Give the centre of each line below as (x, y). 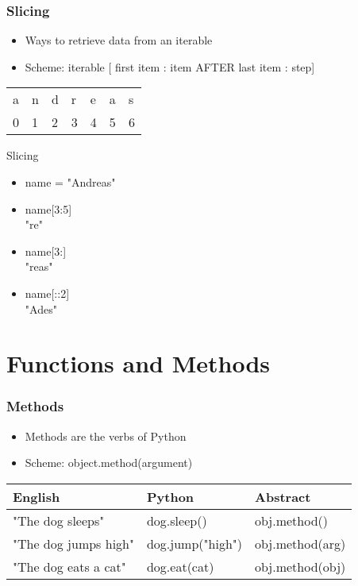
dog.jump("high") (194, 543)
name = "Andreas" (70, 182)
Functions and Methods (139, 363)
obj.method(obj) (300, 566)
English (37, 496)
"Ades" (41, 308)
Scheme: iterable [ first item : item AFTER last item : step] (170, 66)
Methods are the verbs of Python (106, 436)
